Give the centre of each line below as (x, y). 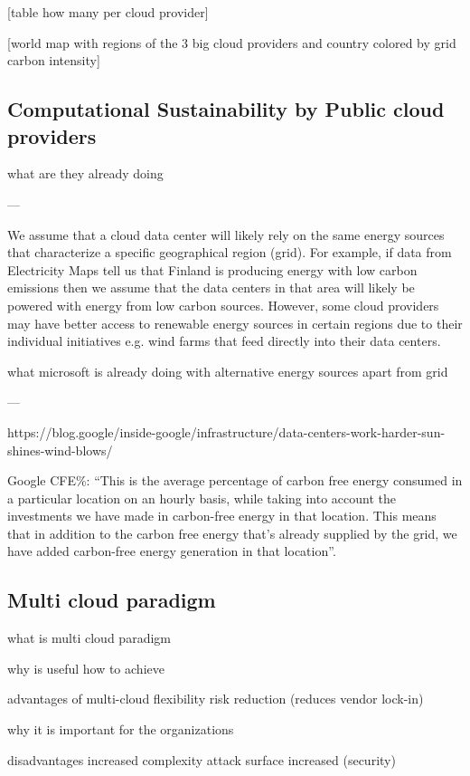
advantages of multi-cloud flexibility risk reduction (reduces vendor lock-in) (216, 699)
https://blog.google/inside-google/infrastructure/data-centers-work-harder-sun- (226, 431)
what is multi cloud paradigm (89, 638)
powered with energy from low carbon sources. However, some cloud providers (223, 305)
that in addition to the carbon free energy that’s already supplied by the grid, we (232, 533)
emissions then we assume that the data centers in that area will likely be (211, 287)
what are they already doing (85, 173)
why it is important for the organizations (121, 729)
